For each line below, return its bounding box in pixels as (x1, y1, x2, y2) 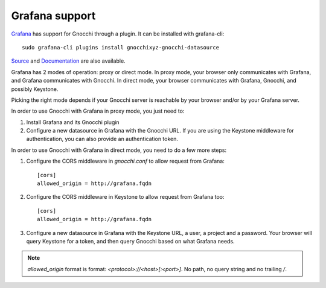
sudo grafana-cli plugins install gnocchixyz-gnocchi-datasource (22, 44, 220, 51)
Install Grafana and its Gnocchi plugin (26, 118, 120, 126)
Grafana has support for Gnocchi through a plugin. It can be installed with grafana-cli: (11, 30, 225, 37)
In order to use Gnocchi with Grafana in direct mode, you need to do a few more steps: (11, 146, 227, 154)
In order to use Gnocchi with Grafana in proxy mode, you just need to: (11, 107, 185, 114)
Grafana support (11, 9, 96, 22)
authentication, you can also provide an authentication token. (26, 136, 178, 143)
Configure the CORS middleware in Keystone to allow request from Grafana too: (26, 193, 225, 201)
